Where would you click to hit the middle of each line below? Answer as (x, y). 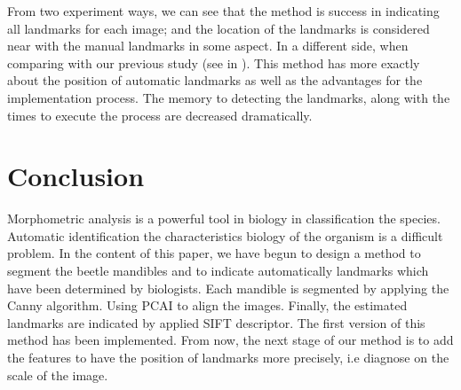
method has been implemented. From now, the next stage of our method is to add (230, 340)
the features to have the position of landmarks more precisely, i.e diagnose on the (228, 358)
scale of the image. (58, 374)
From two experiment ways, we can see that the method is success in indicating (223, 11)
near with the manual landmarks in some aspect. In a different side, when (208, 46)
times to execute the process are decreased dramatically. (160, 115)
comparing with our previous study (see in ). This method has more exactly (214, 62)
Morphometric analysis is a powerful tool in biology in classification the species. (224, 218)
